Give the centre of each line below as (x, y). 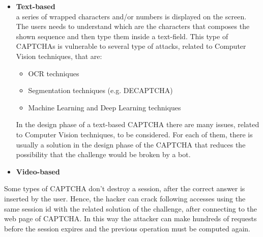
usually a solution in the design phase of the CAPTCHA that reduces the (131, 144)
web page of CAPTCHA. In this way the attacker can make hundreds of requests (130, 218)
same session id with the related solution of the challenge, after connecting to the (131, 208)
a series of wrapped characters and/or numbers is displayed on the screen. (131, 16)
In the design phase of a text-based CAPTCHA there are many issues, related (138, 124)
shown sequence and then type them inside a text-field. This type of (122, 36)
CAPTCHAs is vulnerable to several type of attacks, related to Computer (131, 46)
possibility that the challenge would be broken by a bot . (103, 154)
